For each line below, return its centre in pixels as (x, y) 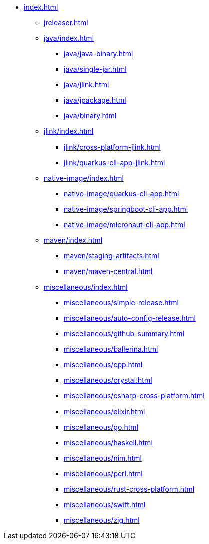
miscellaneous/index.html (86, 287)
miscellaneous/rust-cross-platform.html (129, 489)
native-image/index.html (84, 178)
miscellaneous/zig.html (102, 520)
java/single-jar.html (95, 69)
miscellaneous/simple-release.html (121, 302)
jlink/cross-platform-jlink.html (112, 147)
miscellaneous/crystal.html (108, 380)
